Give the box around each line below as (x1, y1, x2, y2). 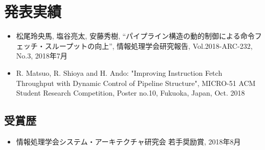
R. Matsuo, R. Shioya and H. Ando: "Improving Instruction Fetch (16, 67, 223, 78)
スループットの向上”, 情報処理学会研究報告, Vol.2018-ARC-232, (45, 40, 253, 51)
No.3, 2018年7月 (16, 50, 68, 61)
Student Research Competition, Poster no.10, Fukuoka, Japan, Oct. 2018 (16, 87, 245, 98)
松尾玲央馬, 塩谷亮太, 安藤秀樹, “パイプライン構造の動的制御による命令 (16, 31, 255, 41)
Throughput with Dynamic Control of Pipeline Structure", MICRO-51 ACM (16, 77, 256, 88)
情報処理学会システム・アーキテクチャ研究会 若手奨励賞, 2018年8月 (16, 136, 241, 146)
